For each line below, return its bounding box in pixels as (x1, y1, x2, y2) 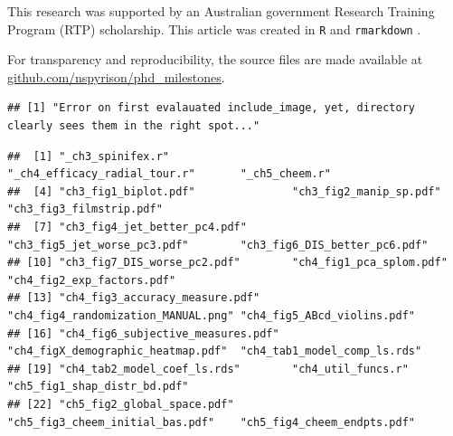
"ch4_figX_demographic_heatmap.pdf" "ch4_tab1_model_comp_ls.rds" (7, 345, 422, 358)
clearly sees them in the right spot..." (7, 119, 260, 133)
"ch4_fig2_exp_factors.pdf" (7, 273, 176, 287)
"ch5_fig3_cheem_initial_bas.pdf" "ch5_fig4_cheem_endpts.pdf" (7, 415, 416, 429)
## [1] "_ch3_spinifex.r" (7, 149, 169, 163)
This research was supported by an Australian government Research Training (7, 2, 435, 20)
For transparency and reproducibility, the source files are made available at (7, 50, 423, 69)
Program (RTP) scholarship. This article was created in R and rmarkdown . (7, 19, 421, 38)
